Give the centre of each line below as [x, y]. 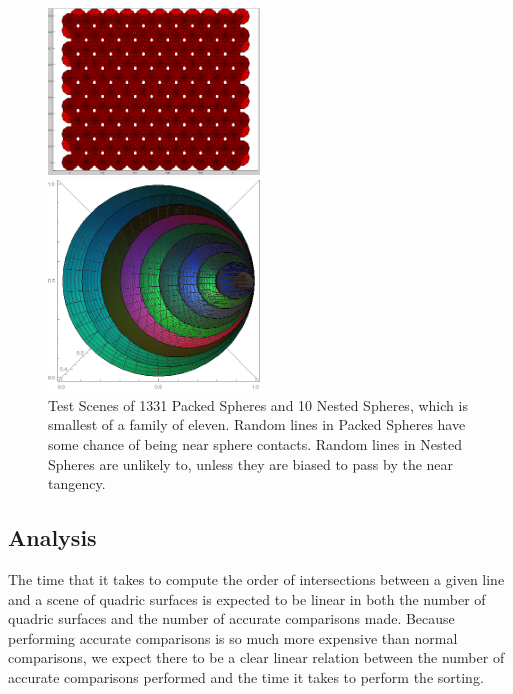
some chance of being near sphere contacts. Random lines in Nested [255, 444]
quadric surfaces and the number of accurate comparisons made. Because [231, 618]
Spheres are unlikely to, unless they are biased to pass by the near [251, 463]
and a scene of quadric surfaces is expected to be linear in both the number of [247, 598]
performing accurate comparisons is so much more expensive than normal [233, 637]
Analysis [52, 537]
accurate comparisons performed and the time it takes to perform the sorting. [246, 676]
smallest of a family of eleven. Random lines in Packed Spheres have [257, 424]
